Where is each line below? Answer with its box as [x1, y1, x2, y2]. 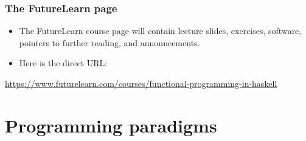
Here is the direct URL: [19, 57, 108, 69]
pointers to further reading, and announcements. [19, 36, 200, 49]
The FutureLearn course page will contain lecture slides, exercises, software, [19, 24, 302, 37]
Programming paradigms [5, 112, 217, 137]
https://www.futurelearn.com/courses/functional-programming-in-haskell [5, 77, 277, 89]
